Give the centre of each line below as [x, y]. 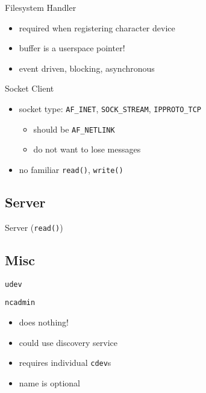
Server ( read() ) [34, 227]
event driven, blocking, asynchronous [87, 68]
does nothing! [44, 322]
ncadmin [20, 303]
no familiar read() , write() [71, 169]
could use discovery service [68, 342]
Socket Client [30, 88]
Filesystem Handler [41, 7]
